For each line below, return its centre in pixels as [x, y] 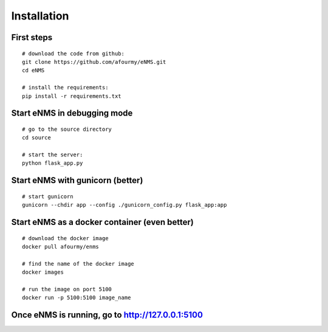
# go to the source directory [67, 129]
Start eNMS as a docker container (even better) [102, 222]
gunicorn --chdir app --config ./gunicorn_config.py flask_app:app [125, 205]
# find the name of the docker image [78, 264]
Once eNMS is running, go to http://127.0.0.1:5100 [107, 315]
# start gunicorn [48, 196]
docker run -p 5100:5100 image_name [77, 298]
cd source [36, 138]
